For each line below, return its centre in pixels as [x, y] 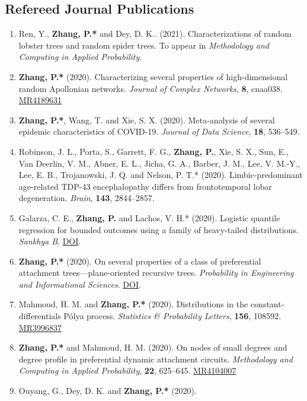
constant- [267, 304]
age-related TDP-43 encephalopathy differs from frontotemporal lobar [145, 186]
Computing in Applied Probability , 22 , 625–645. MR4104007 [127, 370]
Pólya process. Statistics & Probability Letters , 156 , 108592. [172, 316]
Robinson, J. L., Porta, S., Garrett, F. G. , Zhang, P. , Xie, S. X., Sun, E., [153, 151]
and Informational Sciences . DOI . [80, 284]
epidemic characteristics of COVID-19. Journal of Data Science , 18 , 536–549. [159, 131]
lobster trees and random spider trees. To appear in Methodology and [144, 45]
